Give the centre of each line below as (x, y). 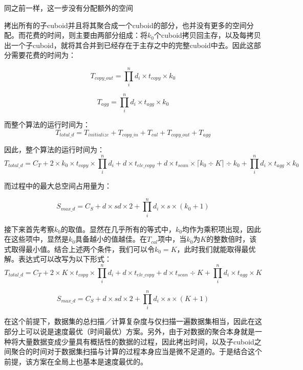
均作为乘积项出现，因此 (221, 229)
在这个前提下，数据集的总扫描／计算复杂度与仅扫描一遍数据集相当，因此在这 (133, 321)
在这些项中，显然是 (36, 239)
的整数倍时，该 (232, 239)
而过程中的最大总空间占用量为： (58, 185)
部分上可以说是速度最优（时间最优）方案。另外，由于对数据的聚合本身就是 (129, 331)
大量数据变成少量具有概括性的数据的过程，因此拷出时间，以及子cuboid (136, 341)
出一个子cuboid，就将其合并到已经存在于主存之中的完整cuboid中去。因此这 (129, 45)
